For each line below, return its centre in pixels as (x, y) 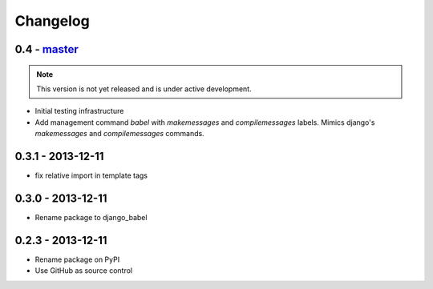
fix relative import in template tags (91, 175)
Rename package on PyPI (77, 259)
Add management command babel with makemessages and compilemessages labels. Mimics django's (205, 122)
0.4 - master (47, 49)
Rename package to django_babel (91, 217)
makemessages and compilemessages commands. (119, 134)
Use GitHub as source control (83, 271)
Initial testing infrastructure (79, 111)
